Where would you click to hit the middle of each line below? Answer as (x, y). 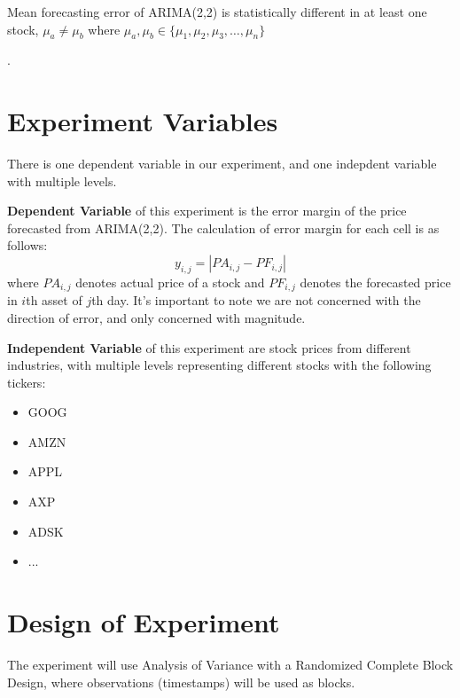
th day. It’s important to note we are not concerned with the (256, 300)
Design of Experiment (144, 622)
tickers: (27, 382)
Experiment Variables (143, 121)
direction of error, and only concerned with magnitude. (156, 317)
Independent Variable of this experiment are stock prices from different (209, 347)
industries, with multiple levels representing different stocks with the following (219, 365)
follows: (27, 245)
